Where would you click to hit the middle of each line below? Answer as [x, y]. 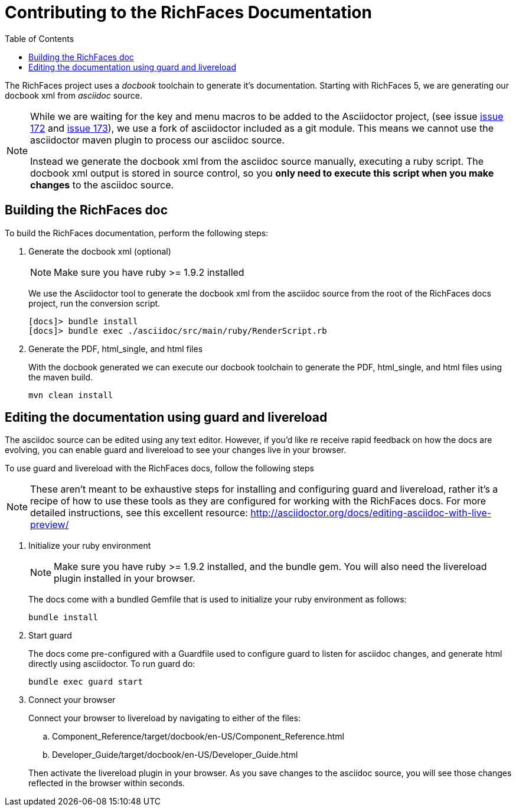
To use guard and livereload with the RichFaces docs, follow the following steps [159, 468]
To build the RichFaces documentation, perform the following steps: [137, 233]
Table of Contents [40, 38]
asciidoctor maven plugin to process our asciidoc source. [158, 140]
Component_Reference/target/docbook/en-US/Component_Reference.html [198, 737]
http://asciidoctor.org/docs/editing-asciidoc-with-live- [371, 513]
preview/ [50, 525]
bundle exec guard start [86, 682]
